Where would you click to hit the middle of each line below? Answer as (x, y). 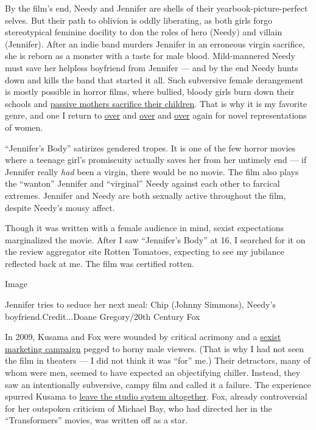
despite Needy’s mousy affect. (60, 207)
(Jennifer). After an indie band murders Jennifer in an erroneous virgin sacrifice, (155, 43)
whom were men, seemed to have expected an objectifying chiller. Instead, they (153, 373)
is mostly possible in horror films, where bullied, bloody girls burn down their (150, 92)
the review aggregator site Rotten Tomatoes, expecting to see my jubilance (145, 251)
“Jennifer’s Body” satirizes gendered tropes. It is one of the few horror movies (150, 147)
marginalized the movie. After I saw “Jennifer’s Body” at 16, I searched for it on (155, 239)
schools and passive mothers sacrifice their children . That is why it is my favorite (156, 103)
